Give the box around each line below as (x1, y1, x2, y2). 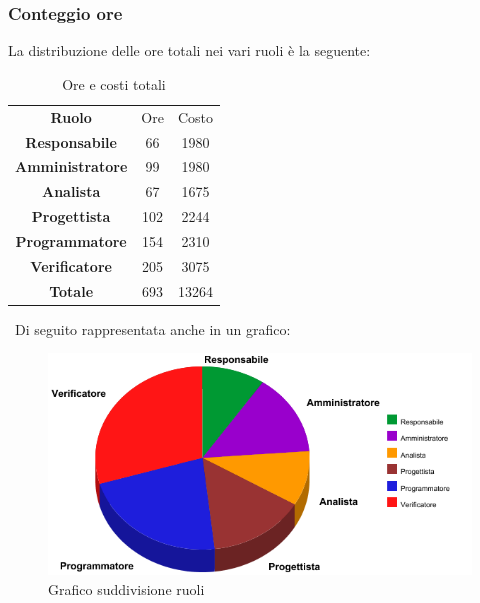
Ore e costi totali (62, 73, 166, 94)
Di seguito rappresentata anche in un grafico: (14, 318, 291, 339)
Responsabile (25, 131, 117, 152)
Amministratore (15, 156, 128, 177)
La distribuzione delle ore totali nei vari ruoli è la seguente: (8, 40, 371, 61)
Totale (49, 280, 94, 301)
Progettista (31, 206, 111, 227)
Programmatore (15, 230, 127, 251)
